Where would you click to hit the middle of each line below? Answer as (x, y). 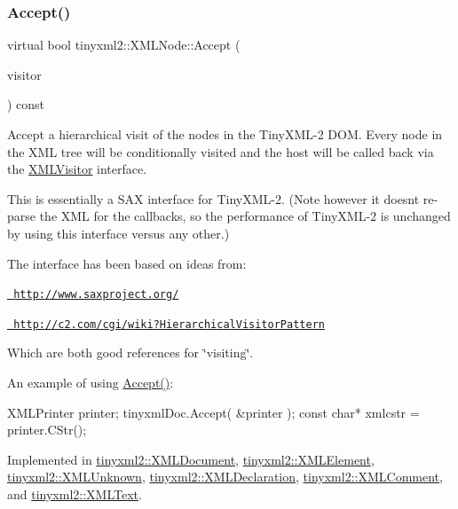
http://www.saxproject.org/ (96, 295)
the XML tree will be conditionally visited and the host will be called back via (221, 151)
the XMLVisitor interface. (77, 169)
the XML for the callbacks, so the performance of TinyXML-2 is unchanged (245, 216)
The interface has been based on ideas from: (127, 263)
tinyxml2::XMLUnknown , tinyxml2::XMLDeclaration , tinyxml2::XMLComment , (225, 477)
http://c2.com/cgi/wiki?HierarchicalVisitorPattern (169, 324)
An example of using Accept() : (91, 383)
